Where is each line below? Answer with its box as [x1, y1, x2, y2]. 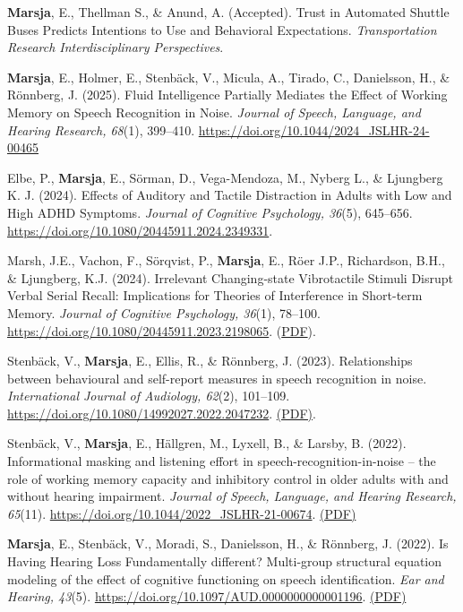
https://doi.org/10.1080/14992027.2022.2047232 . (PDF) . [7, 403, 316, 422]
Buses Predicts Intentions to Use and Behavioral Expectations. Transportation [7, 20, 437, 39]
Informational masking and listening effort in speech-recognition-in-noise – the [7, 452, 436, 470]
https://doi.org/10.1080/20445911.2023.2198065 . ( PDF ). [7, 321, 316, 340]
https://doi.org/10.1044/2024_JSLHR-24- [198, 120, 430, 139]
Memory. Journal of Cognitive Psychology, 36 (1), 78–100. [7, 303, 321, 322]
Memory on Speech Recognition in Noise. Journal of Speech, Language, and [7, 102, 421, 121]
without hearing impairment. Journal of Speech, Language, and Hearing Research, [7, 487, 457, 505]
